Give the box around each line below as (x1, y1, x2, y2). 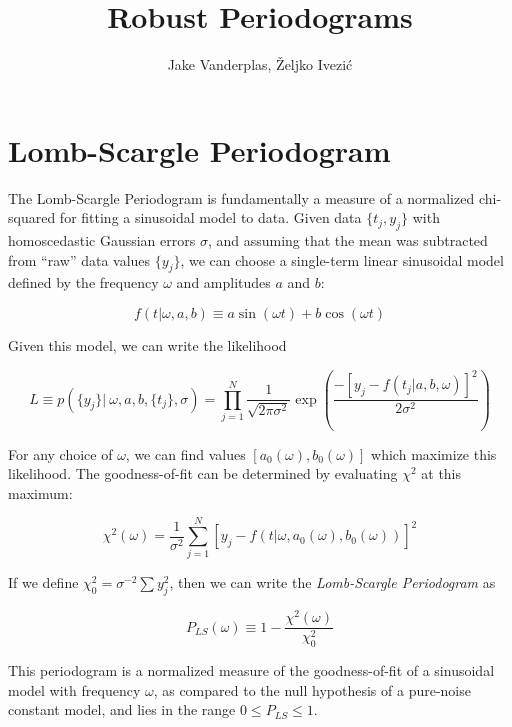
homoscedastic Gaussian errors (8, 230, 196, 251)
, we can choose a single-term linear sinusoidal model (180, 249, 504, 270)
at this (421, 463, 462, 484)
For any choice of (8, 443, 113, 464)
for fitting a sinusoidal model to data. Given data (59, 207, 362, 228)
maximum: (8, 482, 73, 503)
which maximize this (371, 443, 497, 464)
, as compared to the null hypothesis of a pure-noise (153, 679, 471, 700)
